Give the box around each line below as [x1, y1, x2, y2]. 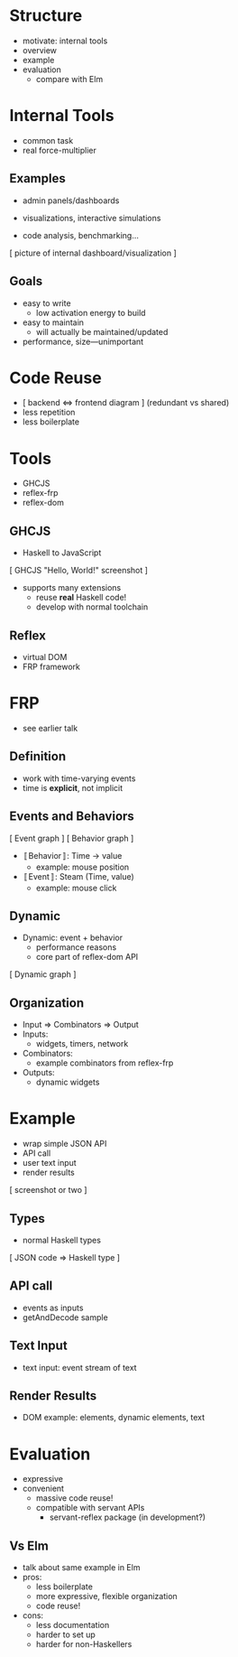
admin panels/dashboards [22, 195, 120, 206]
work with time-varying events [22, 773, 136, 784]
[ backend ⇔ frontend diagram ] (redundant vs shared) [22, 397, 230, 408]
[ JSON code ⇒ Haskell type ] [9, 1252, 120, 1262]
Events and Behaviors [9, 809, 135, 824]
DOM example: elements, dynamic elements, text [22, 1412, 206, 1423]
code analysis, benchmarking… [22, 229, 140, 240]
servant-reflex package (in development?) [49, 1512, 206, 1522]
